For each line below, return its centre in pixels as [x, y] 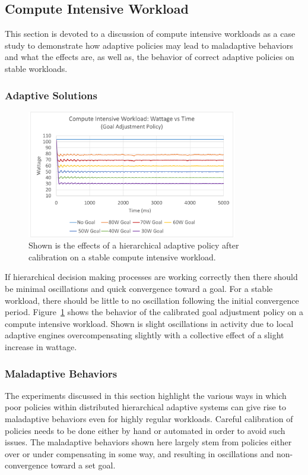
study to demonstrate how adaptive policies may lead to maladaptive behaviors [149, 45]
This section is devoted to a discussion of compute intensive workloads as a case [150, 34]
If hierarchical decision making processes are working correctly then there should [151, 277]
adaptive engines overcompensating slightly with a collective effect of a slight [145, 335]
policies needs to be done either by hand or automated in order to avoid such [145, 430]
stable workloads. [36, 68]
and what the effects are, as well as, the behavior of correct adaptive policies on [150, 57]
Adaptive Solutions [51, 95]
